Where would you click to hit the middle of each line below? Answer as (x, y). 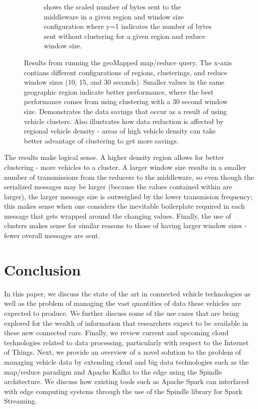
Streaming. (21, 401)
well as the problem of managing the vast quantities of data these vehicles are (123, 303)
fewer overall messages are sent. (52, 235)
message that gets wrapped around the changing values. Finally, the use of (118, 215)
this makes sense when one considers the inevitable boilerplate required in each (125, 206)
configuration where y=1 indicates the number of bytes (128, 26)
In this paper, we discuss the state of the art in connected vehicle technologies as (127, 293)
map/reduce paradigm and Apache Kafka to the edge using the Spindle (113, 371)
